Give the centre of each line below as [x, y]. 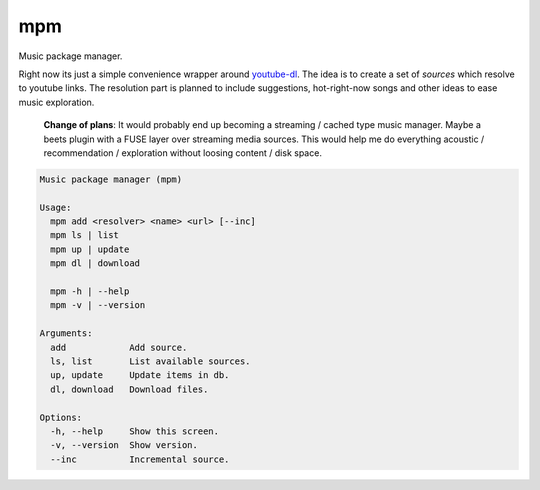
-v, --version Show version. [124, 445]
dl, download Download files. [129, 389]
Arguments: [66, 333]
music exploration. [56, 102]
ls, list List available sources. [150, 361]
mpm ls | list [85, 235]
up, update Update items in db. [140, 375]
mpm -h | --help [90, 291]
